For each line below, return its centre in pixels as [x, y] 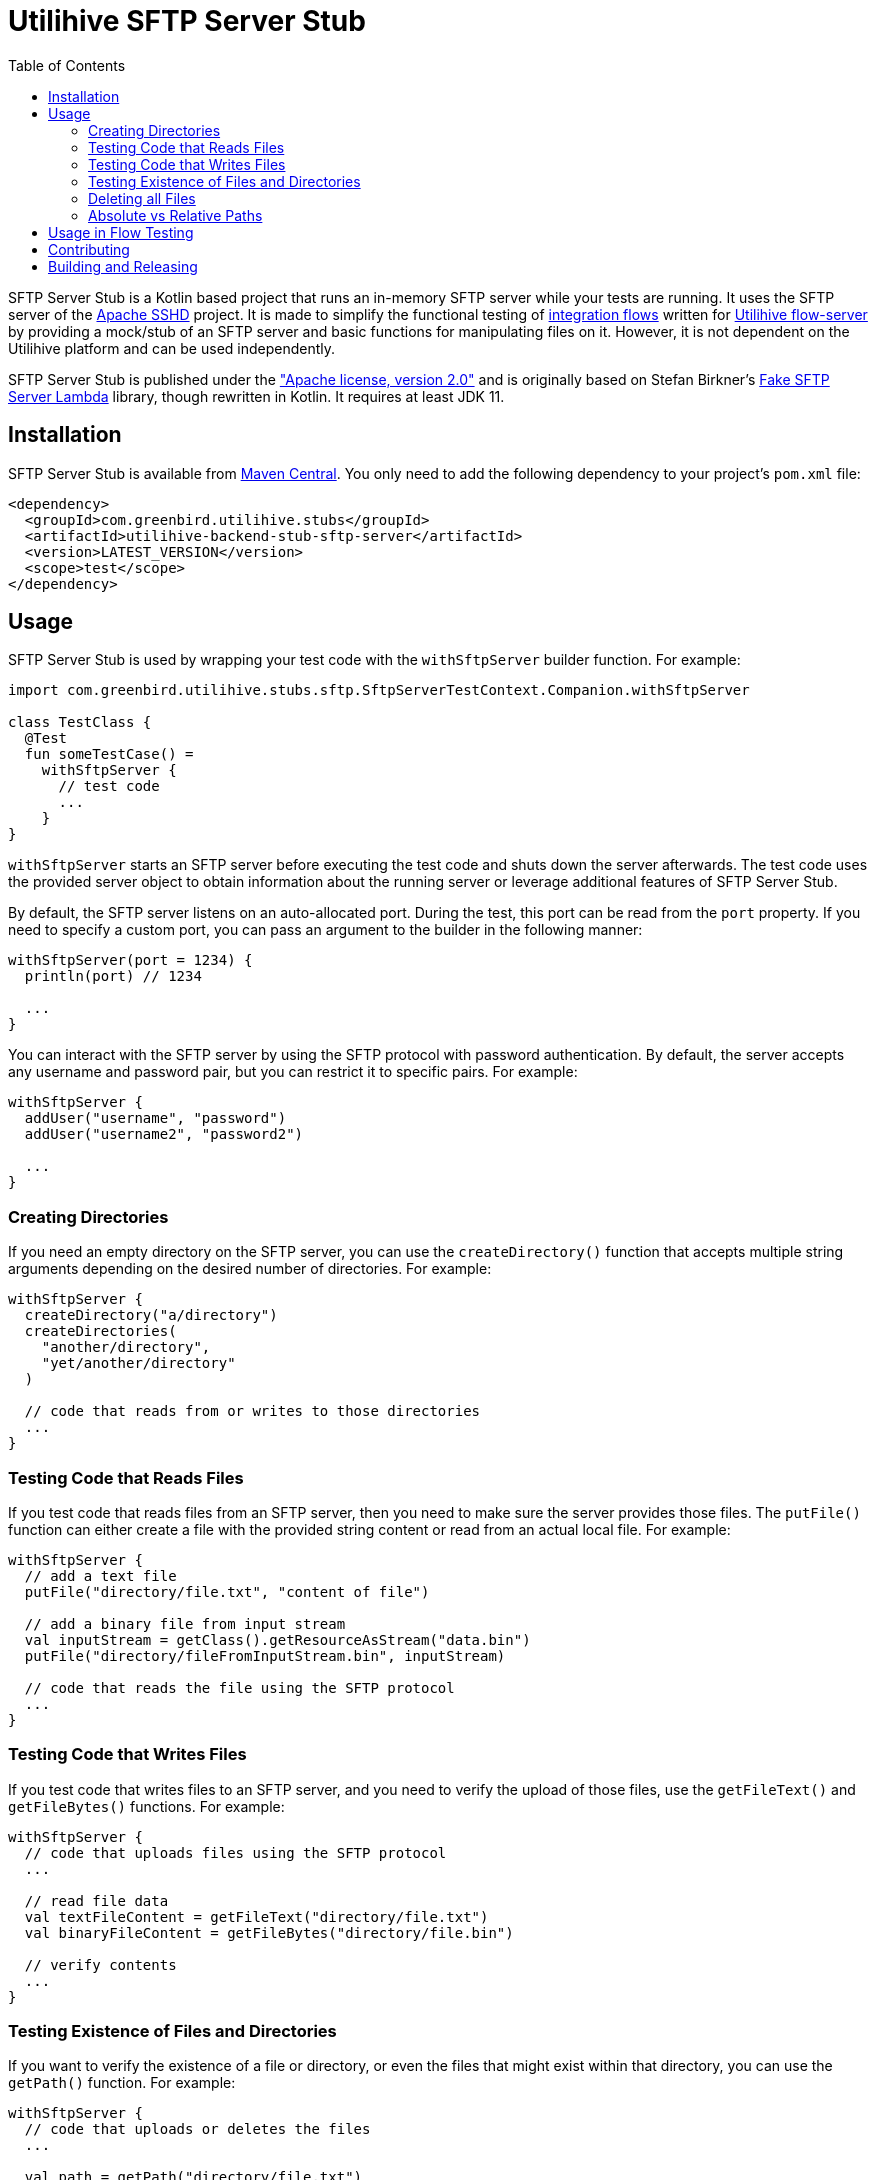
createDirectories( [100, 1331]
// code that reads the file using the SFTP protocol [239, 1687]
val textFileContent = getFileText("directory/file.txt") [256, 1916]
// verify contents [100, 1964]
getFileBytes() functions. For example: [146, 1806]
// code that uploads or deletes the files [197, 2129]
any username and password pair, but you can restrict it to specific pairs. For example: [293, 1072]
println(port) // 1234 [113, 976]
